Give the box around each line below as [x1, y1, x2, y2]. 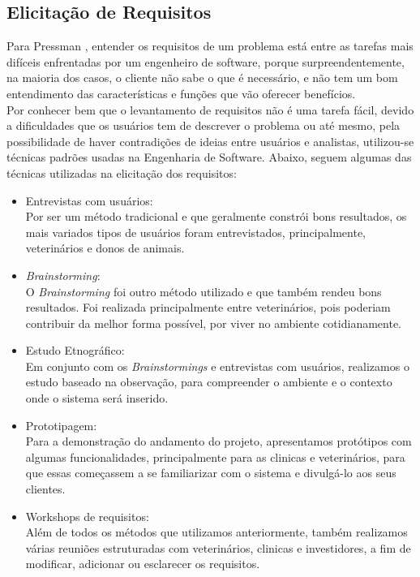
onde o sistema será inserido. [25, 390, 169, 407]
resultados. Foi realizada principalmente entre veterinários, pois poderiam [25, 299, 391, 316]
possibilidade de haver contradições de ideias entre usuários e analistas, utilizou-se [6, 132, 414, 149]
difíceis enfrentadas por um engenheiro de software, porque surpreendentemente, [6, 53, 405, 70]
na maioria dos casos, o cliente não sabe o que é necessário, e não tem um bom [6, 69, 398, 86]
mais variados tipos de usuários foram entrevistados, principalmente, [25, 223, 366, 240]
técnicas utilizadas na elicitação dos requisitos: [6, 164, 237, 181]
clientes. [25, 480, 66, 497]
